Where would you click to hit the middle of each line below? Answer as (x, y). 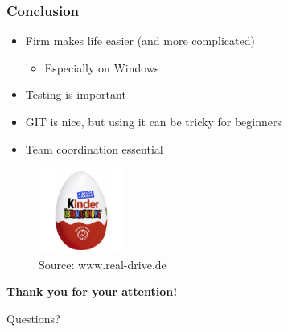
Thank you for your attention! (92, 291)
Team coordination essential (94, 148)
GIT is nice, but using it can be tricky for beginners (153, 121)
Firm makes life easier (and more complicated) (140, 41)
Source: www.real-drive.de (103, 264)
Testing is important (76, 94)
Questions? (33, 318)
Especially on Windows (102, 67)
